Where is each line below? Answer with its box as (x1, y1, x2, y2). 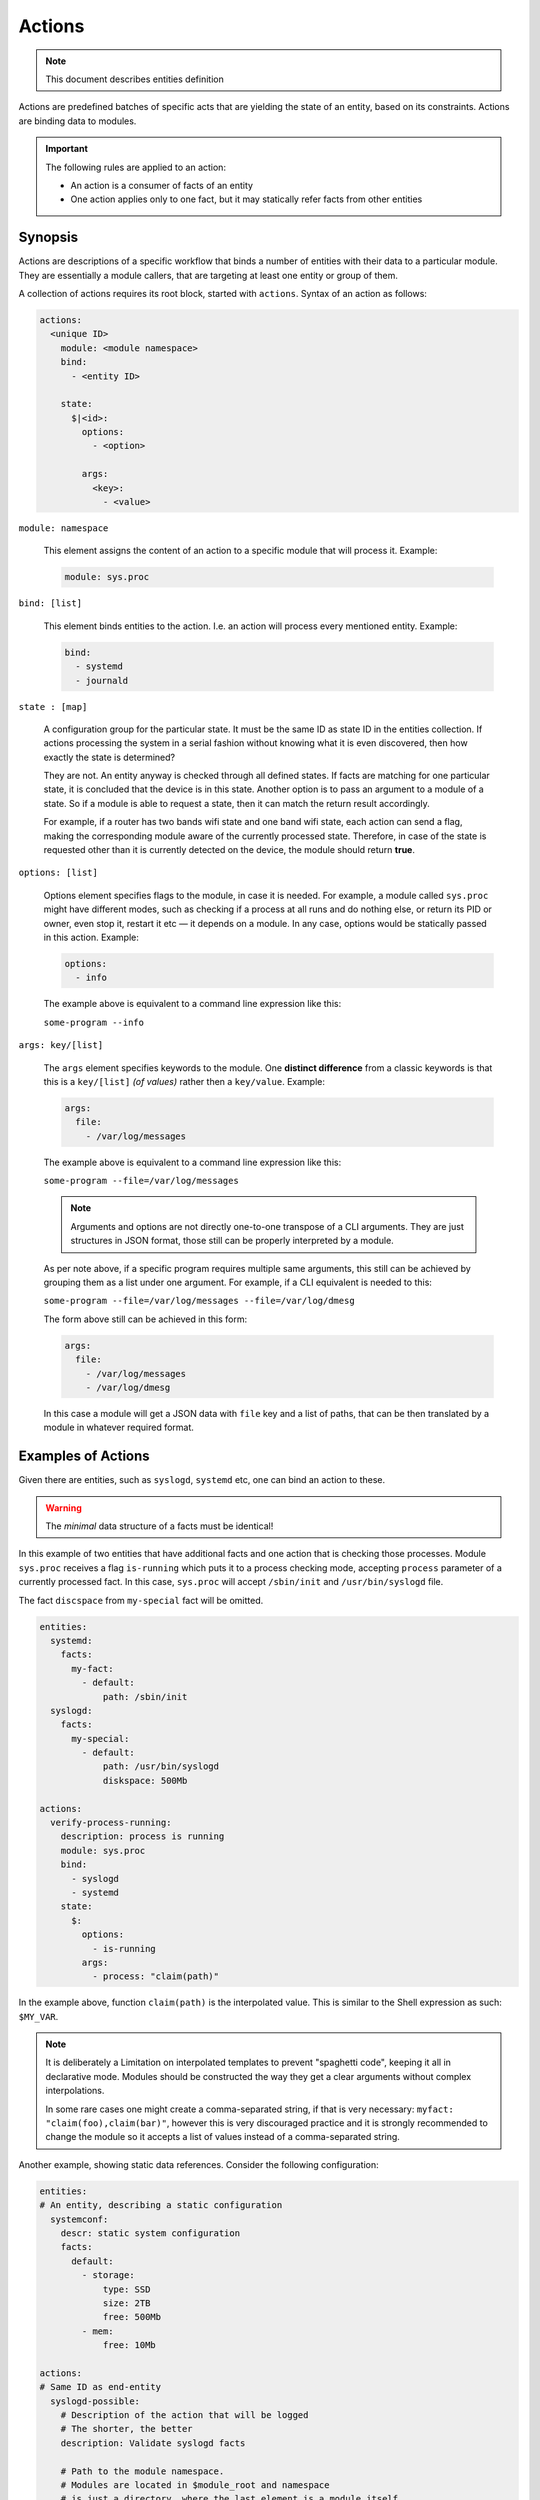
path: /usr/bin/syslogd (102, 1761, 220, 1772)
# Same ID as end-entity (39, 2381, 162, 2393)
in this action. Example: (43, 931, 139, 943)
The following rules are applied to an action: (45, 161, 227, 173)
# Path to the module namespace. (60, 2465, 225, 2477)
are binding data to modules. (18, 115, 137, 127)
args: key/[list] (18, 1040, 104, 1051)
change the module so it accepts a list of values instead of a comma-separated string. (45, 2131, 400, 2143)
